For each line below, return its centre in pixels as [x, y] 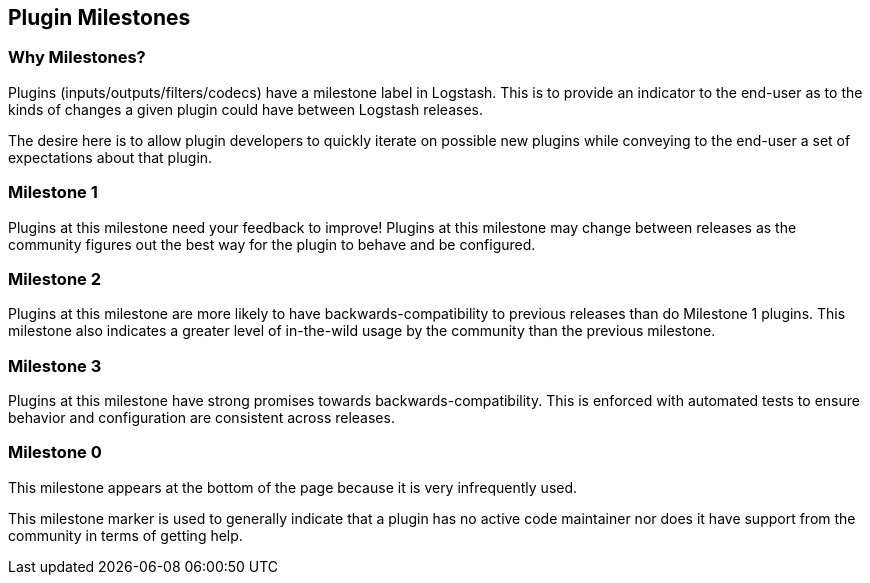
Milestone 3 [55, 365]
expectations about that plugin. [110, 157]
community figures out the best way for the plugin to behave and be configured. [272, 244]
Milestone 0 [55, 452]
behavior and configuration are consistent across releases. [201, 418]
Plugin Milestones [99, 17]
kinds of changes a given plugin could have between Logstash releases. [245, 109]
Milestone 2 [54, 278]
